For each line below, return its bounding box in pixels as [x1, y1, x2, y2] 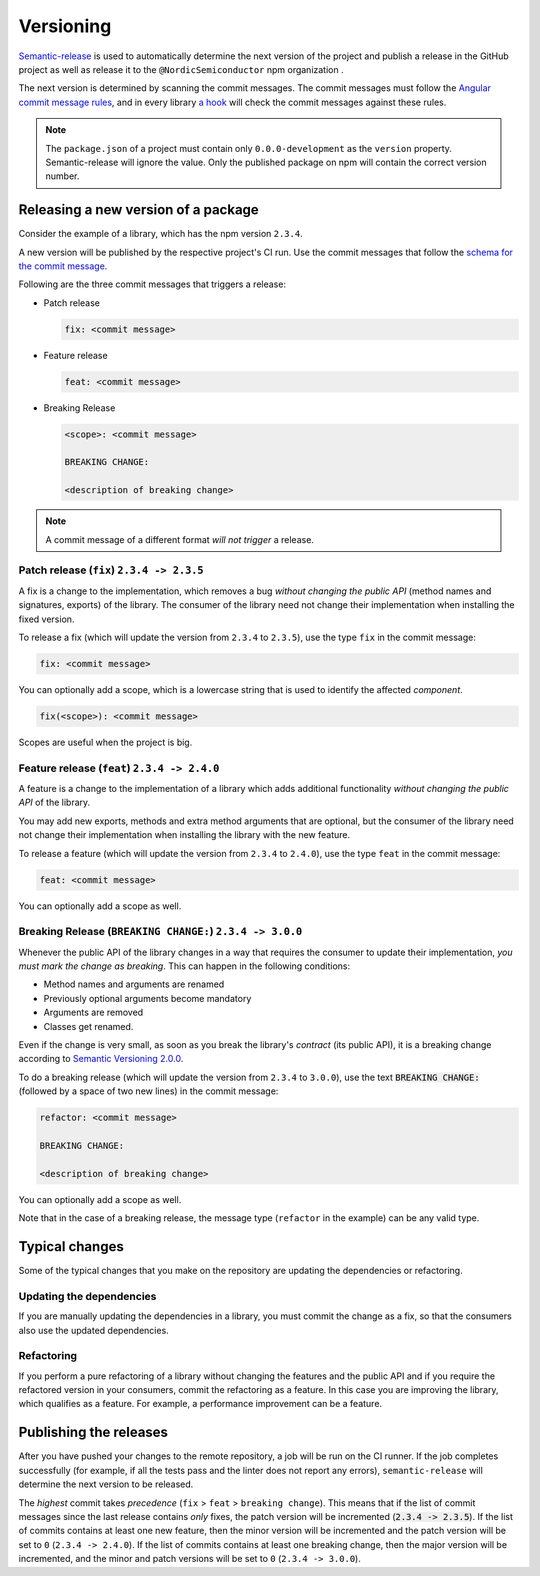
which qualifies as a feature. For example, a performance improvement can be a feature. [18, 1398, 383, 1410]
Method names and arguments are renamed [43, 978, 225, 990]
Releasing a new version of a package [18, 201, 259, 219]
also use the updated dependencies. [18, 1324, 169, 1336]
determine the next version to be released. [18, 1478, 194, 1490]
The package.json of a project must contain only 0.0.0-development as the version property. [45, 142, 452, 154]
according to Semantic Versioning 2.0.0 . [18, 1053, 184, 1065]
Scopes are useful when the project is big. [18, 736, 193, 748]
